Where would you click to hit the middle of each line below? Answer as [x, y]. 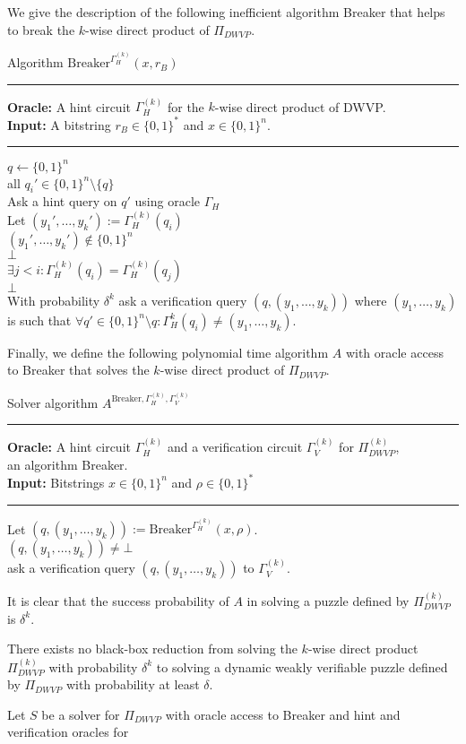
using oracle [168, 201]
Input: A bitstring [59, 124]
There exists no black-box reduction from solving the [152, 649]
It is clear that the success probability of [118, 601]
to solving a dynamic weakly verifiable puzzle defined [302, 666]
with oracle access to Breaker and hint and [283, 714]
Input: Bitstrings [56, 482]
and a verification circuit [235, 447]
